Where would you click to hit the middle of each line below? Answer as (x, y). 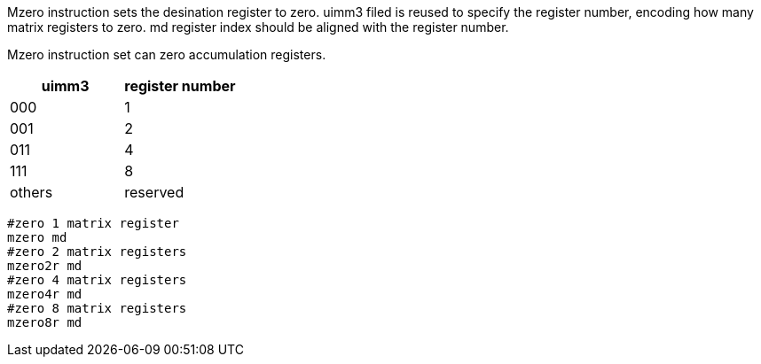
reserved (154, 192)
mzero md (37, 237)
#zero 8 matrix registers (97, 308)
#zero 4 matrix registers (97, 280)
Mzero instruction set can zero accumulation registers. (167, 54)
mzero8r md (45, 322)
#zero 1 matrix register (93, 223)
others (31, 192)
